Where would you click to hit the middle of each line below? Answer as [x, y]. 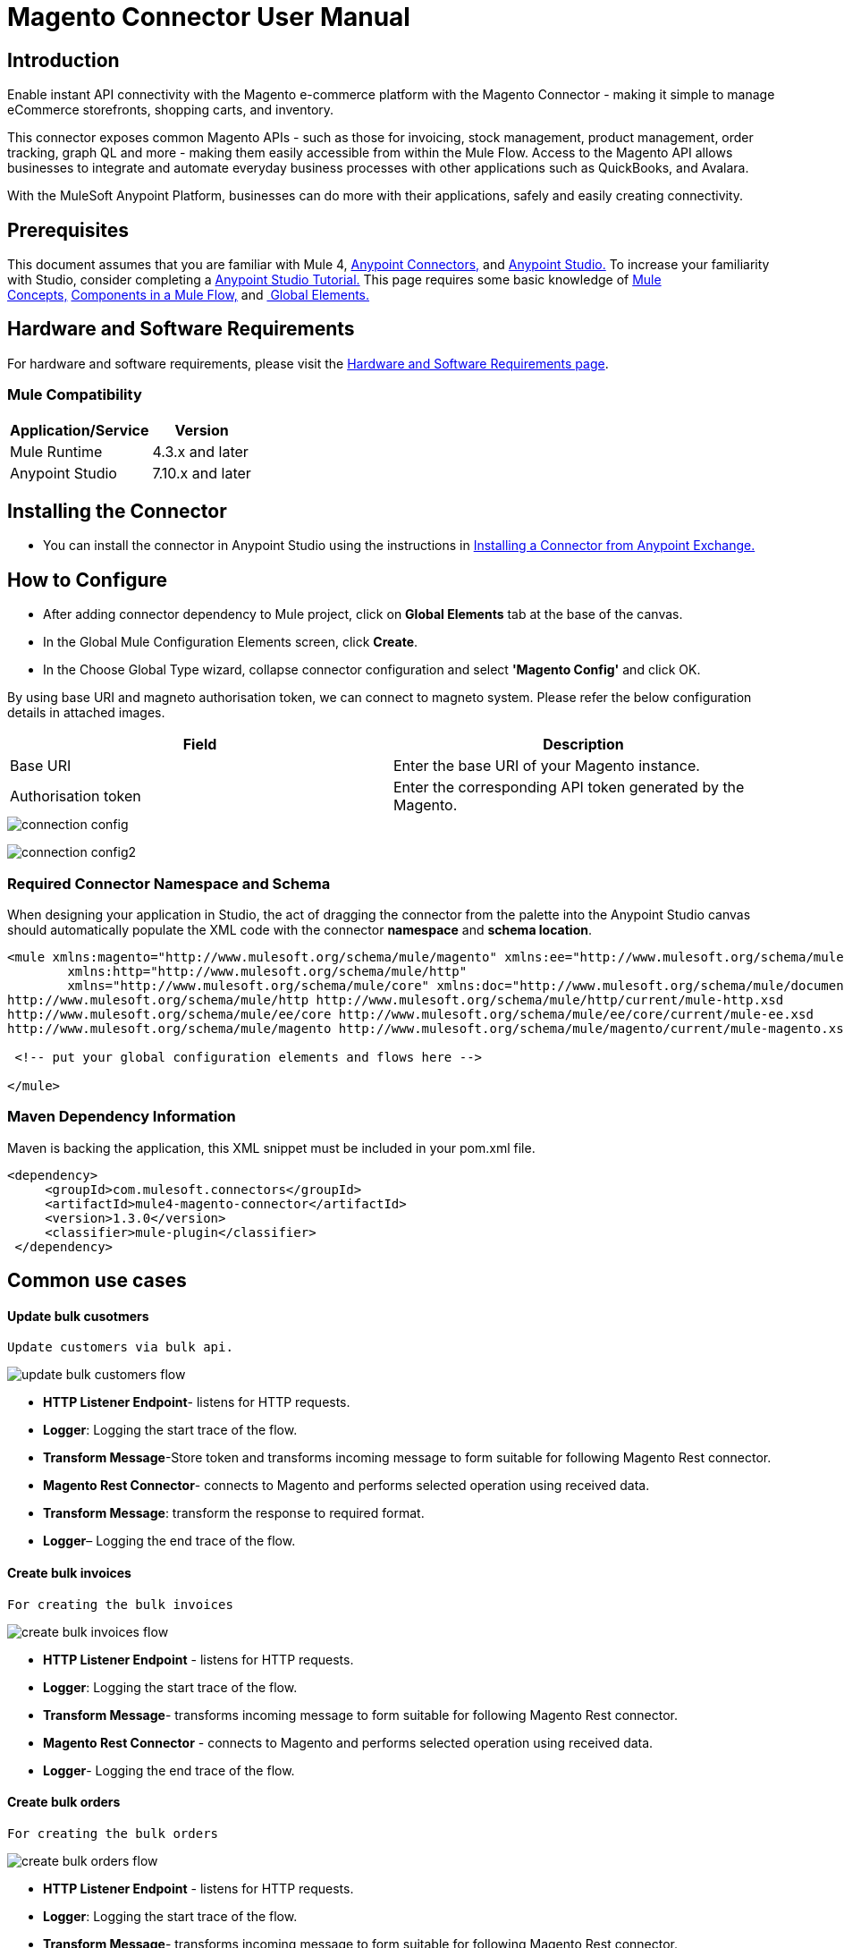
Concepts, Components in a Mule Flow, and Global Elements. [189, 295]
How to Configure [88, 580]
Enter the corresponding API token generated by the [569, 788]
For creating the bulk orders [113, 1833]
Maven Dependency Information [122, 1117]
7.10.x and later [202, 473]
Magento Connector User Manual [209, 17]
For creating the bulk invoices [120, 1604]
